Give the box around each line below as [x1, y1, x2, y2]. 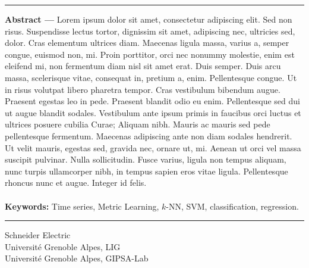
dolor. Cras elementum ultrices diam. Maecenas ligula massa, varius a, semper [5, 36, 289, 49]
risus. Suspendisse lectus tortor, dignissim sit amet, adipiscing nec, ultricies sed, [5, 24, 295, 37]
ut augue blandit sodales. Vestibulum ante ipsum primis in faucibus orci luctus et [5, 106, 301, 119]
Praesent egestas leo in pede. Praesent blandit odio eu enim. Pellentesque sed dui [5, 95, 300, 107]
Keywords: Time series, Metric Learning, [5, 200, 159, 212]
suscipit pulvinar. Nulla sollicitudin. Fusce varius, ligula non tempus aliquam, [5, 153, 286, 166]
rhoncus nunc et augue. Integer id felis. [5, 176, 147, 189]
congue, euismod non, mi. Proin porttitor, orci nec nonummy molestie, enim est [5, 48, 295, 60]
